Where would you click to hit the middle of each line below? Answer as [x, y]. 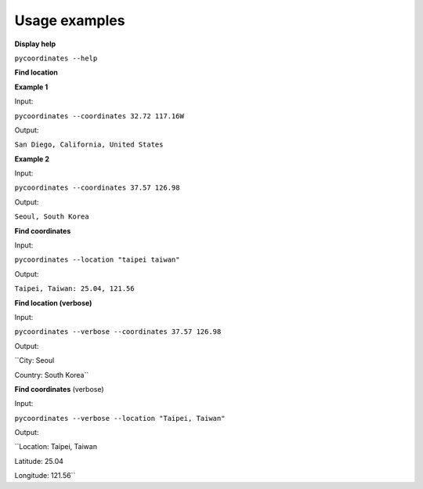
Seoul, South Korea [52, 217]
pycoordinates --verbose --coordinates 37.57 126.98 [118, 332]
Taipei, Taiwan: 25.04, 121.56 [74, 289]
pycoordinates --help [56, 58]
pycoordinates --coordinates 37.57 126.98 [97, 188]
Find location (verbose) [53, 302]
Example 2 [32, 159]
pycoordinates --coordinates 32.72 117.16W [99, 116]
